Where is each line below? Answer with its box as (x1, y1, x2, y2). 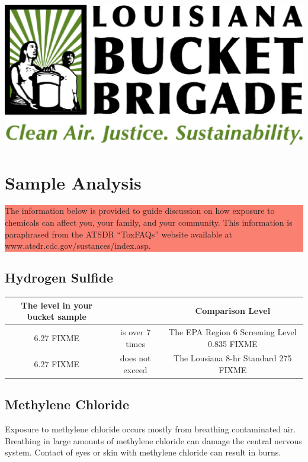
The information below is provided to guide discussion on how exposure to (5, 204, 275, 217)
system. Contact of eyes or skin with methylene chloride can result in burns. (5, 446, 281, 458)
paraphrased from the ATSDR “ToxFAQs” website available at (5, 227, 232, 240)
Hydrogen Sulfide (5, 268, 114, 287)
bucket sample (27, 310, 86, 323)
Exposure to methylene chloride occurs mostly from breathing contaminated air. (5, 423, 296, 435)
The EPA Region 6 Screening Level (169, 325, 297, 338)
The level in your (21, 299, 93, 311)
